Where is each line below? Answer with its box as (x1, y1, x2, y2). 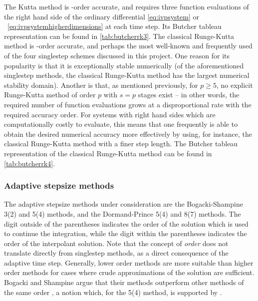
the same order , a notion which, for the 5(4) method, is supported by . (4, 287, 222, 297)
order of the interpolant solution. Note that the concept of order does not (4, 238, 229, 248)
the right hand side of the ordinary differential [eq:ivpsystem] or (4, 11, 199, 21)
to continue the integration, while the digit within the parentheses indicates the (4, 228, 247, 239)
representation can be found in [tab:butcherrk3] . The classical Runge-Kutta (4, 30, 235, 41)
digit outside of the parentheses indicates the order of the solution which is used (4, 218, 249, 229)
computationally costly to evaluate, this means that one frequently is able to (4, 119, 238, 129)
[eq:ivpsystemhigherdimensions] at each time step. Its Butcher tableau (7, 21, 222, 31)
